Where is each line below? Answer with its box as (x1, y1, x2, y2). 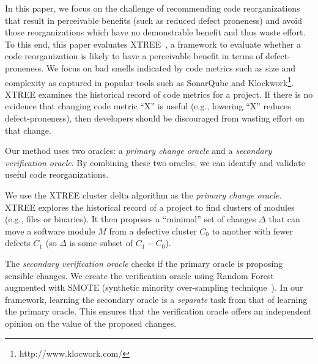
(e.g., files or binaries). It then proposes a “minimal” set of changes (5, 213, 256, 225)
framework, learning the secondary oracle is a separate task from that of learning (5, 293, 308, 305)
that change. (5, 123, 51, 136)
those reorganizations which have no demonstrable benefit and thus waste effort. (5, 26, 306, 38)
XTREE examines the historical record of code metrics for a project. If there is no (5, 87, 313, 100)
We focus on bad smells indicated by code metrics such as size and (46, 61, 296, 74)
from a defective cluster (109, 224, 197, 237)
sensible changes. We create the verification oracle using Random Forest (5, 269, 274, 282)
